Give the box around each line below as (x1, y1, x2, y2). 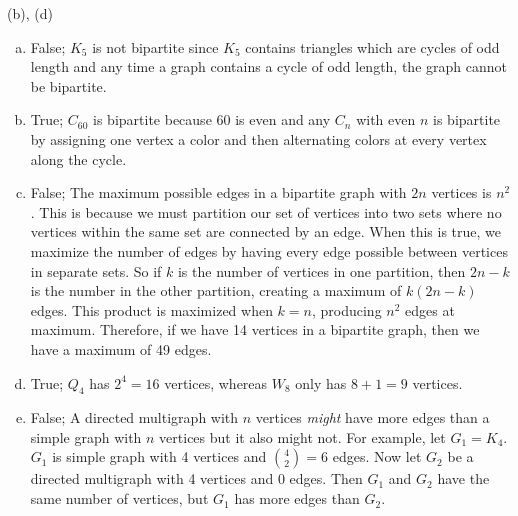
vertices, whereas (164, 372, 268, 393)
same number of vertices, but (30, 488, 209, 509)
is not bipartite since (92, 36, 219, 57)
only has (295, 372, 347, 393)
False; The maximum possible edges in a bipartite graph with (30, 182, 407, 203)
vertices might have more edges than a (255, 407, 490, 428)
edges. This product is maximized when (30, 299, 273, 320)
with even (356, 109, 416, 130)
